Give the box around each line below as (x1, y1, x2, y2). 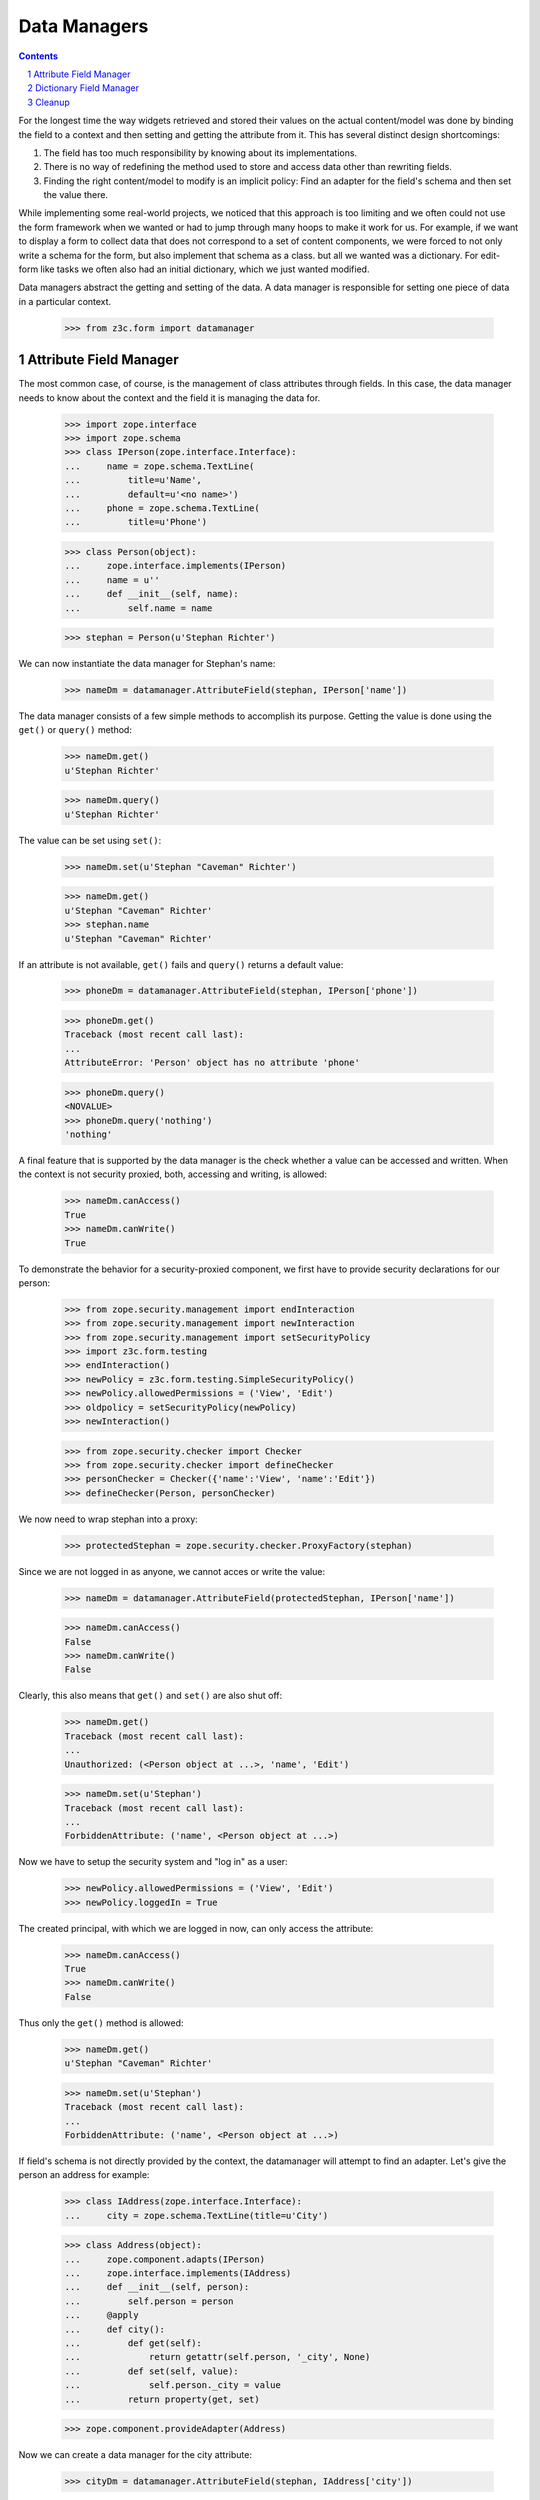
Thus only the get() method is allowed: (18, 2016, 184, 2029)
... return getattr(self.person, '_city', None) (64, 2351, 371, 2363)
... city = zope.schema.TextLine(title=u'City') (64, 2210, 329, 2221)
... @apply (64, 2310, 139, 2321)
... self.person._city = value (64, 2380, 282, 2391)
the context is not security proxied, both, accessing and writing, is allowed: (18, 1168, 327, 1180)
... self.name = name (64, 602, 213, 614)
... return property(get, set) (64, 2393, 260, 2405)
